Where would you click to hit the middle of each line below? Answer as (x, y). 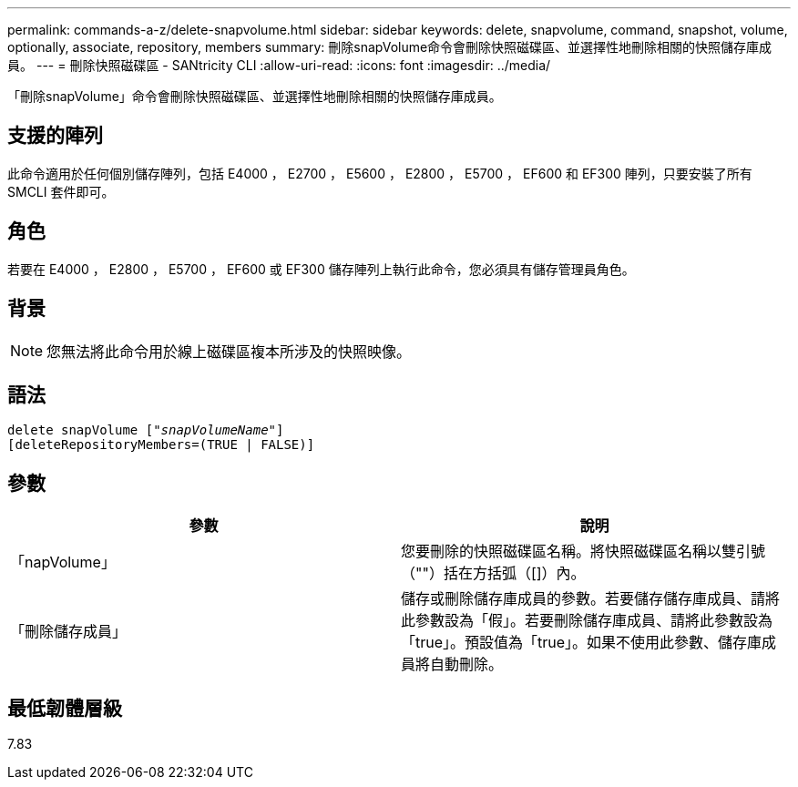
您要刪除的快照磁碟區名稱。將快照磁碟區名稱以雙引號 (583, 552)
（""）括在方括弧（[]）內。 (493, 573)
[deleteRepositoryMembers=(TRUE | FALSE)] (161, 445)
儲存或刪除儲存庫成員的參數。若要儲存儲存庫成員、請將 (591, 599)
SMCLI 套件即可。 (61, 191)
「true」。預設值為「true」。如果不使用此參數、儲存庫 (582, 643)
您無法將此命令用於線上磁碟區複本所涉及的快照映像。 (229, 351)
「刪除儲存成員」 (69, 632)
